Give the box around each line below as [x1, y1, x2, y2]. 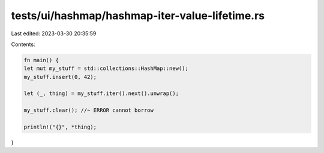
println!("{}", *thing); [23, 124, 97, 131]
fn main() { [23, 57, 59, 63]
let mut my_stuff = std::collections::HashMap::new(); [23, 65, 188, 72]
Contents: [11, 41, 35, 48]
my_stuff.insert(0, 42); [23, 74, 97, 80]
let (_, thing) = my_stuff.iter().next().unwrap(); [23, 90, 179, 97]
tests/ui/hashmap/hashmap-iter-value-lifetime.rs [11, 9, 265, 22]
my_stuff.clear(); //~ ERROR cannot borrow [23, 107, 154, 114]
